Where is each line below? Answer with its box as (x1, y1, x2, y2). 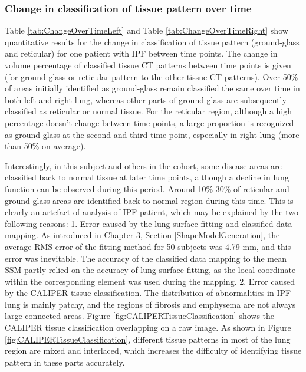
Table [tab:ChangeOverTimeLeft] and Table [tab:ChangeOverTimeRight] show (5, 24, 288, 37)
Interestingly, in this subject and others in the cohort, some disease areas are (5, 159, 282, 172)
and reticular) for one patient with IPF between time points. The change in (5, 47, 278, 60)
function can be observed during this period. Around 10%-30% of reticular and (5, 182, 289, 195)
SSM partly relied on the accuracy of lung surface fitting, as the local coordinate (5, 264, 296, 276)
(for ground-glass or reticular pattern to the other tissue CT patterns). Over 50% (5, 70, 298, 83)
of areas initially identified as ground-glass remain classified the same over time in (5, 82, 300, 94)
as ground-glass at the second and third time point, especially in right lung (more (5, 128, 300, 140)
